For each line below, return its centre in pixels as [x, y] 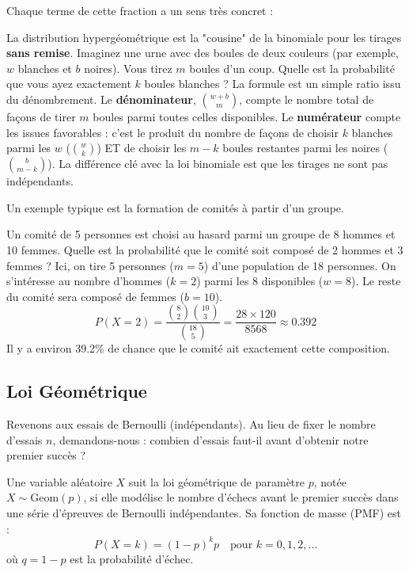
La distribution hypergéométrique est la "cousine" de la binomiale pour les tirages [204, 37]
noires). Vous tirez [128, 68]
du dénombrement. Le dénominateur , [101, 99]
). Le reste [376, 281]
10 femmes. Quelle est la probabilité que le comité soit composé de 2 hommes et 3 [205, 249]
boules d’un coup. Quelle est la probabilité [292, 68]
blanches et [45, 68]
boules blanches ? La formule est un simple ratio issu [273, 84]
